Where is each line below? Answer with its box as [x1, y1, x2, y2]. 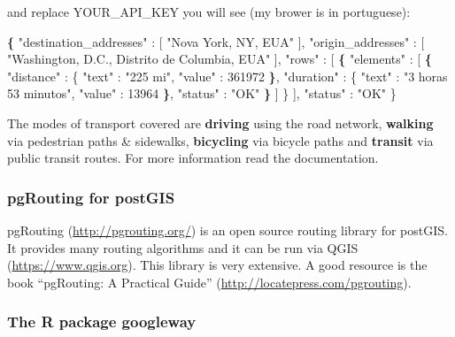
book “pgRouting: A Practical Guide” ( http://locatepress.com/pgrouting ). [7, 272, 412, 291]
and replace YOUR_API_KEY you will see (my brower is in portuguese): [7, 3, 411, 20]
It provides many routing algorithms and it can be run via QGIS [7, 238, 359, 257]
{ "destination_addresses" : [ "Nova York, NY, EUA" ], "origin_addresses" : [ [7, 32, 425, 50]
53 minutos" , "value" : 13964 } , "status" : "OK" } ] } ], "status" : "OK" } [7, 84, 397, 103]
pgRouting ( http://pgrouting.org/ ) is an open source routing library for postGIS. [7, 220, 448, 239]
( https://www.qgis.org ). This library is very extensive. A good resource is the [7, 256, 428, 274]
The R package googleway [7, 310, 197, 333]
